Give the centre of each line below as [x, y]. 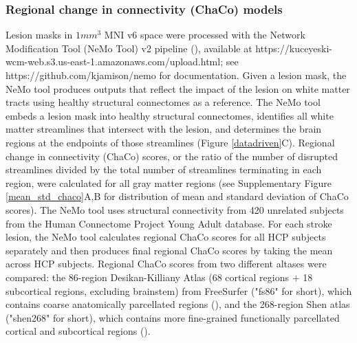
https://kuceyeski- [294, 48]
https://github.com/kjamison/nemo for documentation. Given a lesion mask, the [176, 75]
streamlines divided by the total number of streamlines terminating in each [164, 169]
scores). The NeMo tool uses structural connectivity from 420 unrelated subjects [175, 209]
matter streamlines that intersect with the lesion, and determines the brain [164, 129]
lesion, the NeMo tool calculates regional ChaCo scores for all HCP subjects [166, 237]
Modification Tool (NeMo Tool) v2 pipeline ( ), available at [129, 48]
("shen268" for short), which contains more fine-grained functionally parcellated [173, 317]
